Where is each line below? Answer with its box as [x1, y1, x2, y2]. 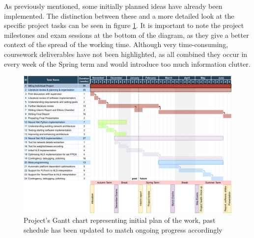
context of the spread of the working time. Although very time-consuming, [4, 39, 228, 50]
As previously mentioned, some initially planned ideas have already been [4, 1, 223, 11]
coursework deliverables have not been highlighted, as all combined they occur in [4, 49, 248, 59]
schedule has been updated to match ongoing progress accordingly [24, 225, 223, 235]
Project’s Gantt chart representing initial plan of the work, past [24, 215, 216, 225]
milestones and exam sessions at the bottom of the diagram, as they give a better [4, 29, 249, 40]
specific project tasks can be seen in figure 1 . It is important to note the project [4, 20, 244, 30]
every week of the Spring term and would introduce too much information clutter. [4, 58, 251, 69]
